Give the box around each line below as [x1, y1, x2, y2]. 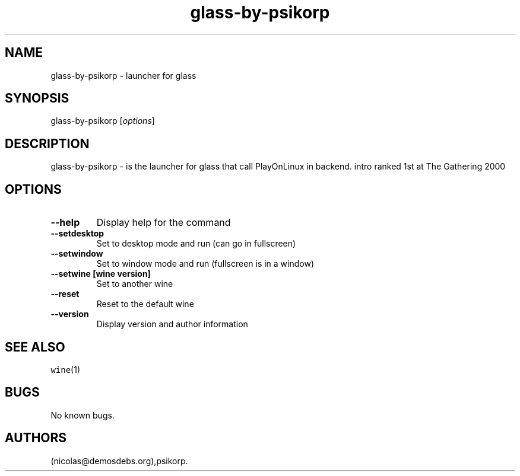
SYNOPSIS [5, 91, 69, 106]
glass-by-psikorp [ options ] [50, 116, 155, 126]
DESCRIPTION [5, 136, 90, 151]
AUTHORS [5, 430, 67, 446]
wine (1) [50, 364, 81, 375]
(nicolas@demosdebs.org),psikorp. [50, 455, 188, 466]
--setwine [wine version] [50, 269, 151, 279]
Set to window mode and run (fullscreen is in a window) [96, 258, 315, 269]
